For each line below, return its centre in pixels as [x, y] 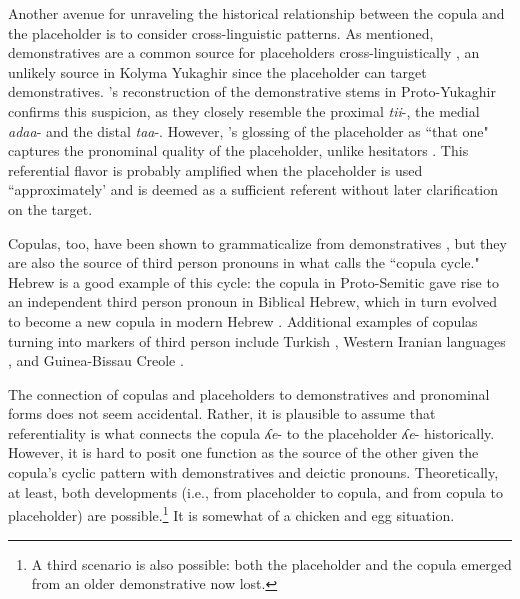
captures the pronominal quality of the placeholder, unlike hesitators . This [238, 150]
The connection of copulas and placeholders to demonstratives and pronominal [249, 393]
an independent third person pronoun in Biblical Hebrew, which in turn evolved [252, 301]
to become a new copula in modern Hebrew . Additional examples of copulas [243, 320]
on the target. [50, 208]
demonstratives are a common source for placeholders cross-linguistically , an [244, 52]
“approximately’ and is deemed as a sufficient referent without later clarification [253, 189]
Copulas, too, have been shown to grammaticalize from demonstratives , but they [257, 242]
